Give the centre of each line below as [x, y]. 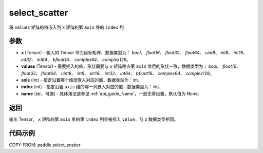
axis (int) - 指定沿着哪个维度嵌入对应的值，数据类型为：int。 [82, 80]
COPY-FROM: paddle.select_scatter [45, 145]
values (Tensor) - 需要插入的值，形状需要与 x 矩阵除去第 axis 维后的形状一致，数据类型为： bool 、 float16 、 [131, 66]
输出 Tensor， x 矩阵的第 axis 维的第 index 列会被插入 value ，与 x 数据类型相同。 [94, 119]
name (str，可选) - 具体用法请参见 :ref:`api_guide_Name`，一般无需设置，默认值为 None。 [112, 94]
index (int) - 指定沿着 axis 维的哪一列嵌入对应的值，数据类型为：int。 [92, 87]
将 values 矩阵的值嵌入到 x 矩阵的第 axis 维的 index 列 [66, 27]
